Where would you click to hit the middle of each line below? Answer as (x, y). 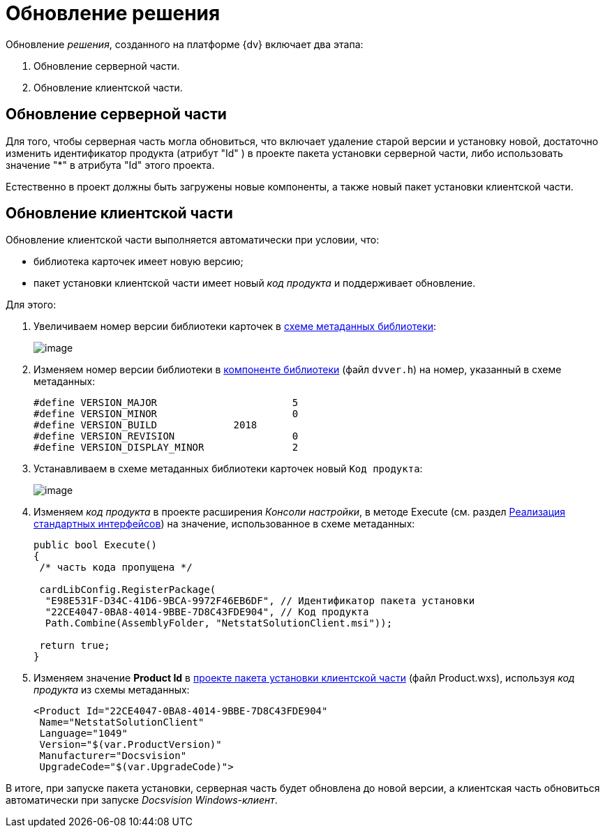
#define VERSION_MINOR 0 (166, 414)
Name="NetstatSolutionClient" (122, 722)
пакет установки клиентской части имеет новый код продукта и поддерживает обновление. (255, 283)
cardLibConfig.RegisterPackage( (128, 590)
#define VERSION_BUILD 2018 (145, 425)
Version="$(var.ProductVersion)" (130, 745)
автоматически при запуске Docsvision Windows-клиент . (142, 800)
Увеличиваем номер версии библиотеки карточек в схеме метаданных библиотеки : (235, 327)
